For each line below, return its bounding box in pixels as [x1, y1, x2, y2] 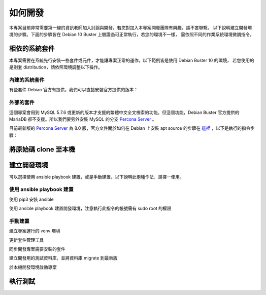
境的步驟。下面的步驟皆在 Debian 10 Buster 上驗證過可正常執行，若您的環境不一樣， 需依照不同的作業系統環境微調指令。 [9, 31, 255, 37]
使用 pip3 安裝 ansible [9, 196, 54, 202]
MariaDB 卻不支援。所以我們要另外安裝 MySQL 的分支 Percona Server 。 [9, 116, 157, 122]
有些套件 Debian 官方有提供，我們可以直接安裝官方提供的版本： [9, 87, 138, 93]
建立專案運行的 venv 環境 [9, 228, 61, 234]
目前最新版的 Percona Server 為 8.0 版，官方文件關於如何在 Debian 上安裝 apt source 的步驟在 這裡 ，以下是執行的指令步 [9, 125, 255, 131]
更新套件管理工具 [9, 237, 44, 243]
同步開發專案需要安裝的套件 [9, 246, 66, 252]
